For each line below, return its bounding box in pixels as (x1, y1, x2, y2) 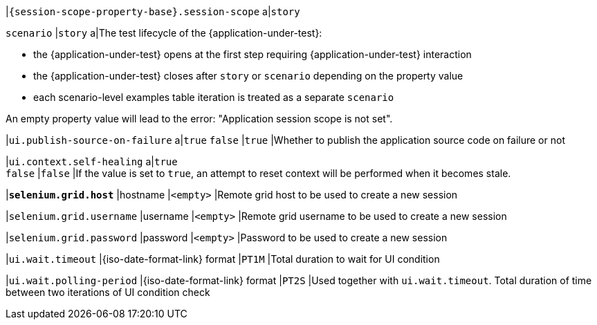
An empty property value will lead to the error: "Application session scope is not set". (6, 113, 393, 124)
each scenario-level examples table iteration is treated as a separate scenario (33, 91, 394, 103)
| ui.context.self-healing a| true (6, 156, 178, 167)
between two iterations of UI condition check (6, 286, 210, 298)
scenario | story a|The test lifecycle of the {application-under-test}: (6, 27, 322, 39)
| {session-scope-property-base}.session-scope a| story (6, 6, 300, 17)
